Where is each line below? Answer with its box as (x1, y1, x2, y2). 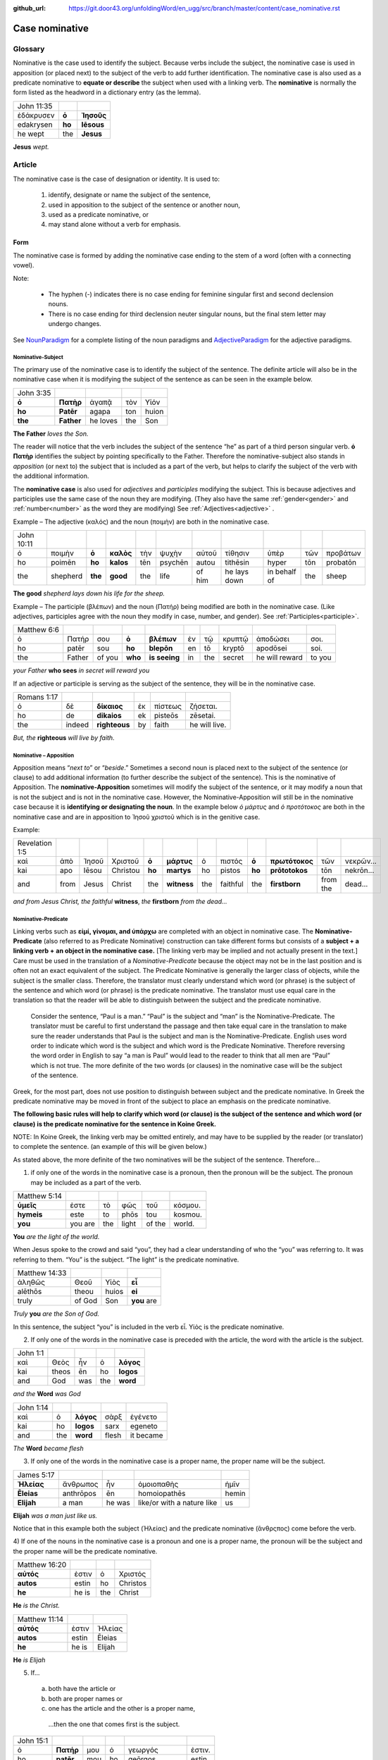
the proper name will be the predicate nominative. (13, 1547, 158, 1555)
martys (166, 866, 192, 876)
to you (310, 653, 332, 662)
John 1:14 (17, 1402, 49, 1412)
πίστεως (154, 701, 182, 711)
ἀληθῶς (17, 1278, 46, 1288)
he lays (225, 567, 249, 577)
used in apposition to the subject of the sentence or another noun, (48, 201, 241, 209)
